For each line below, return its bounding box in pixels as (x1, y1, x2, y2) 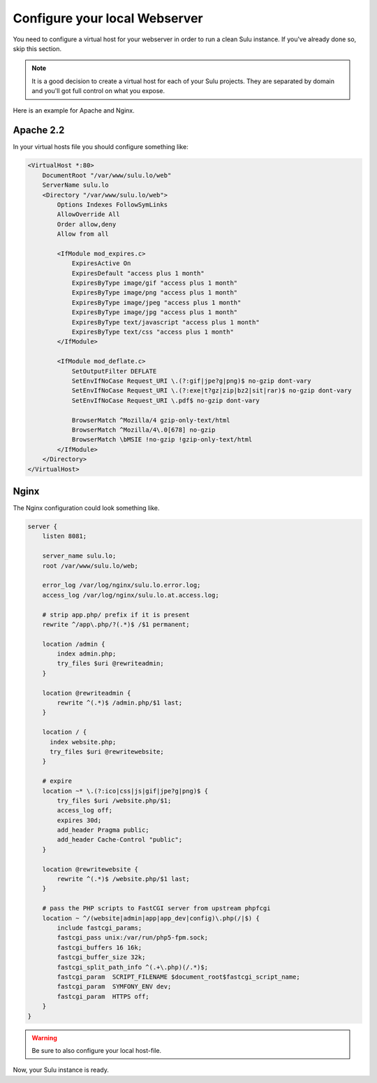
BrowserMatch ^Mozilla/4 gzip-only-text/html (71, 416, 230, 424)
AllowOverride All (57, 211, 120, 218)
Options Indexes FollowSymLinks (57, 200, 168, 208)
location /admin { (42, 640, 105, 648)
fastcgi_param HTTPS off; (57, 992, 149, 1000)
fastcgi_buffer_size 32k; (57, 954, 146, 961)
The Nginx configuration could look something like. (13, 504, 160, 512)
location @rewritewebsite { (42, 865, 139, 873)
